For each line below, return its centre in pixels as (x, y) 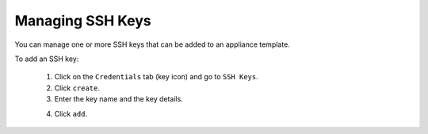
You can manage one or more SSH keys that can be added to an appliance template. (153, 44)
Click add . (71, 113)
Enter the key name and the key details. (119, 99)
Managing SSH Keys (83, 21)
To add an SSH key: (47, 59)
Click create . (77, 88)
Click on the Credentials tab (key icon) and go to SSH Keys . (156, 77)
